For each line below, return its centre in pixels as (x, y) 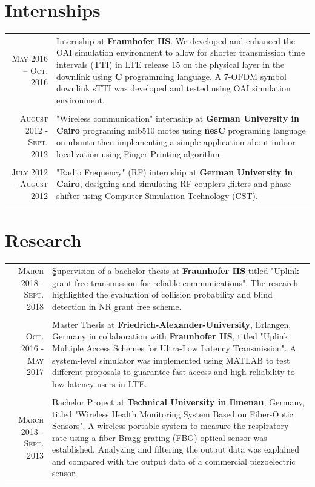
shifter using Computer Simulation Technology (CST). (157, 195)
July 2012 (30, 172)
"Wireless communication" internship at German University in (178, 118)
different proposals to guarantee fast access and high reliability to (174, 372)
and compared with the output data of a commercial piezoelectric (174, 461)
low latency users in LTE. (100, 383)
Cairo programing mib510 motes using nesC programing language (181, 130)
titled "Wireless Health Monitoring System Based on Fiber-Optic (173, 413)
